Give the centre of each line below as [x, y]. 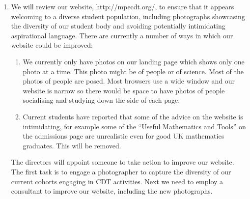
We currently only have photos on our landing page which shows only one [134, 61]
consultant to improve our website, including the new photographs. [112, 191]
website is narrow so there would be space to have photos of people [124, 90]
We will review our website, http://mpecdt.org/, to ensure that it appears [123, 6]
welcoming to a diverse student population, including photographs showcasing [128, 16]
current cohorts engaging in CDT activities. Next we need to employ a [117, 181]
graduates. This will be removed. [72, 145]
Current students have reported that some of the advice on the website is [133, 116]
